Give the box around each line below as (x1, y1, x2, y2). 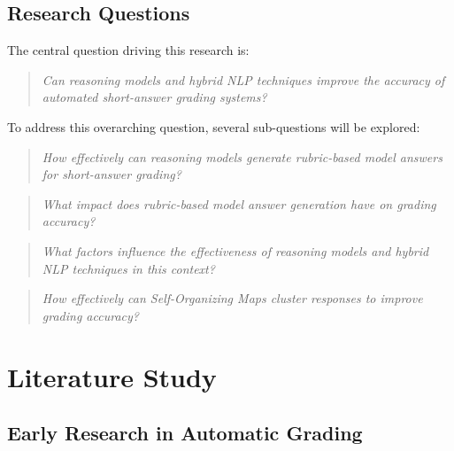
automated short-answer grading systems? (42, 88, 267, 106)
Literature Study (7, 358, 217, 394)
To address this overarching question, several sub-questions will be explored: (7, 117, 420, 136)
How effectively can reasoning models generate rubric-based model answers (42, 147, 442, 166)
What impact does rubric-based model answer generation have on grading (42, 194, 436, 213)
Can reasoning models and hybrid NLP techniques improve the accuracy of (42, 70, 445, 89)
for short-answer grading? (42, 165, 181, 183)
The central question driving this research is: (7, 41, 250, 59)
